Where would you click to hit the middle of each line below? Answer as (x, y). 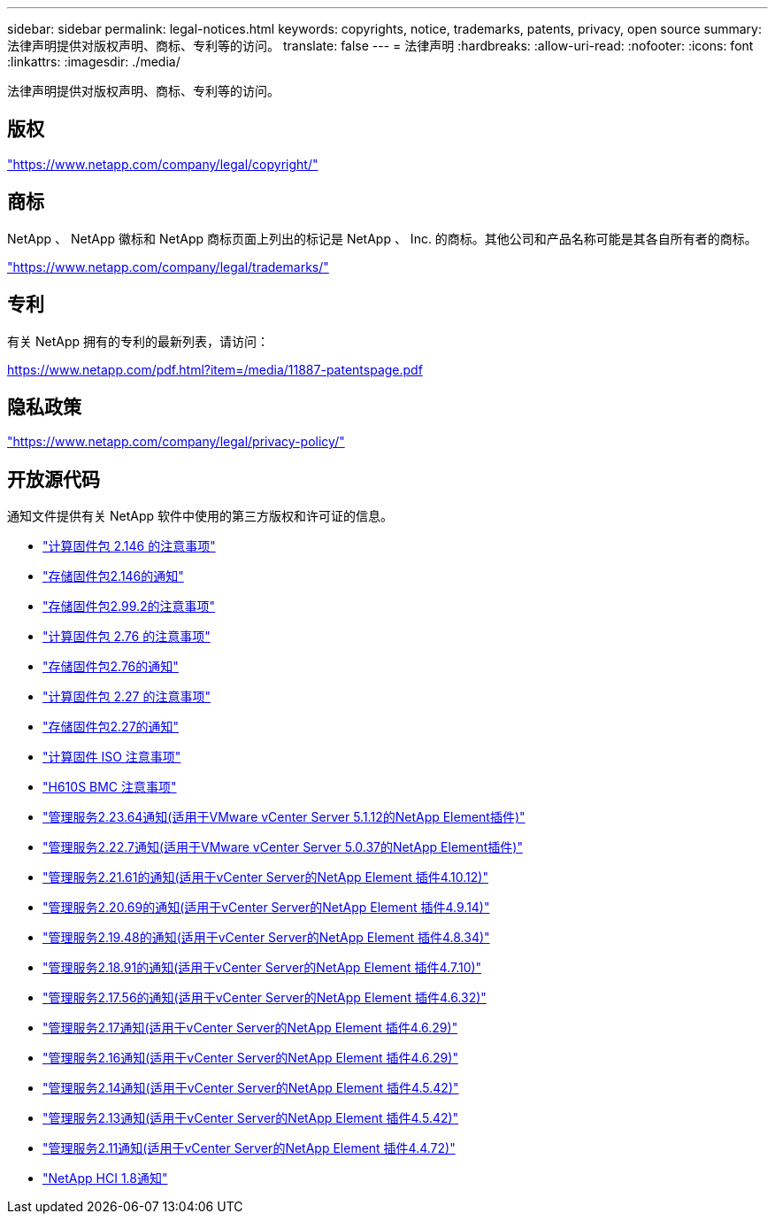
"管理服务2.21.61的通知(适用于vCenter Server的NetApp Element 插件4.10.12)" (265, 877)
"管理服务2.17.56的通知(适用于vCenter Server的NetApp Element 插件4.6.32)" (265, 998)
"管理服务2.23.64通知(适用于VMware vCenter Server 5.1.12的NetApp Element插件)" (284, 817)
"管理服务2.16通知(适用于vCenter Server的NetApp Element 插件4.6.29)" (250, 1058)
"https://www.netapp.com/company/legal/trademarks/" (168, 267)
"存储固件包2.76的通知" (111, 667)
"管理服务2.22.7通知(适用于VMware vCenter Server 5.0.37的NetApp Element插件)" (283, 847)
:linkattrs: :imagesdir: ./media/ (94, 62)
